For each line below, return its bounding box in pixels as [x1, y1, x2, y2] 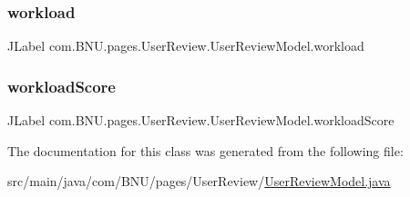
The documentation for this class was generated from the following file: [7, 141, 404, 160]
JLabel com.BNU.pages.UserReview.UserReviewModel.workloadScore [7, 111, 395, 130]
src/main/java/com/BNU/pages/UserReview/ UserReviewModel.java [7, 172, 391, 191]
